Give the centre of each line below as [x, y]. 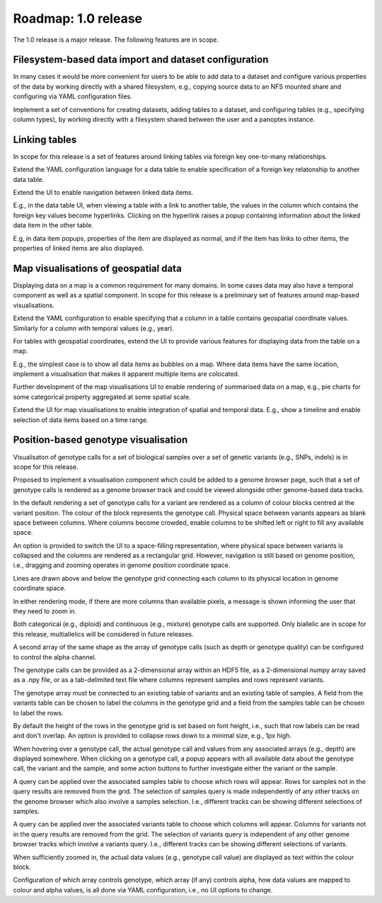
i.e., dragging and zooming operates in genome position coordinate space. [122, 565]
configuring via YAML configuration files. [73, 96]
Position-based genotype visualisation [100, 440]
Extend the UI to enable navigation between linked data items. [103, 193]
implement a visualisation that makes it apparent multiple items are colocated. [126, 374]
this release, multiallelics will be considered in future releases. [103, 634]
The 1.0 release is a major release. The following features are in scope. [116, 40]
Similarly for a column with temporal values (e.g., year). [94, 328]
